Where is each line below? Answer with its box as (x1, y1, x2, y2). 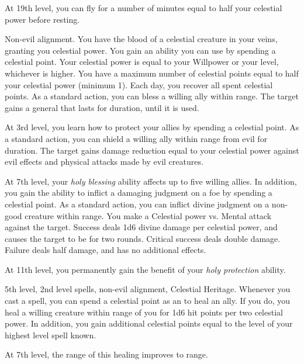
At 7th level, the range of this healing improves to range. (5, 348, 208, 360)
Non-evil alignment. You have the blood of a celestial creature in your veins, (5, 33, 278, 45)
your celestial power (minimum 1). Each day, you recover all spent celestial (5, 78, 273, 91)
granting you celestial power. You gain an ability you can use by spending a (5, 44, 276, 56)
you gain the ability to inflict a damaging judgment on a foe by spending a (5, 186, 272, 199)
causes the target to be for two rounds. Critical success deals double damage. (5, 232, 281, 244)
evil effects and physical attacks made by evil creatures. (5, 155, 203, 168)
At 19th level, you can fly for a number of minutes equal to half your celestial (5, 2, 282, 13)
